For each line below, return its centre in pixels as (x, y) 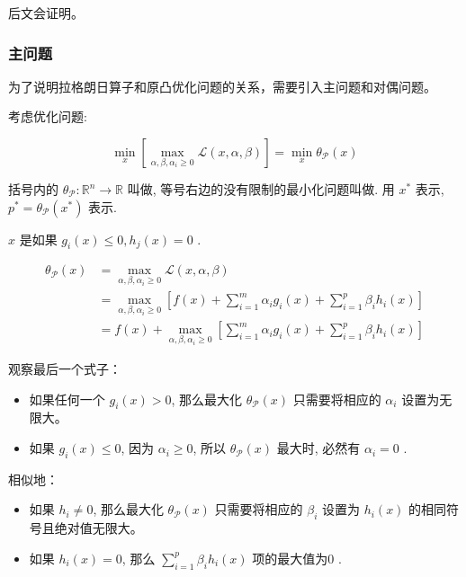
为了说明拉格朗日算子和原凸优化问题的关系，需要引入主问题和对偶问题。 (222, 86)
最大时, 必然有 (318, 448)
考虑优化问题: (48, 116)
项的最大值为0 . (297, 558)
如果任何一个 (67, 399)
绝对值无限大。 (99, 528)
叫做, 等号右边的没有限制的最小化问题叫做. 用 (261, 189)
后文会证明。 (46, 13)
